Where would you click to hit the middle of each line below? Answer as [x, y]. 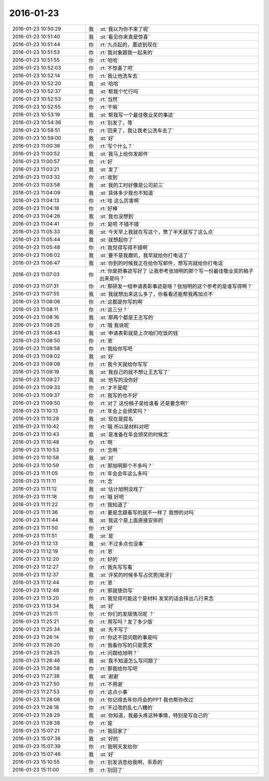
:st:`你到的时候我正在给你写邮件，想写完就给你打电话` [162, 263]
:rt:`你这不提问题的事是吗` [129, 637]
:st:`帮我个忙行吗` [120, 91]
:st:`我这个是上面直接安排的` [132, 520]
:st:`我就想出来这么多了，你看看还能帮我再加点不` [157, 294]
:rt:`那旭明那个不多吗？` [127, 465]
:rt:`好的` [109, 559]
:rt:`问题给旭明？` [119, 653]
